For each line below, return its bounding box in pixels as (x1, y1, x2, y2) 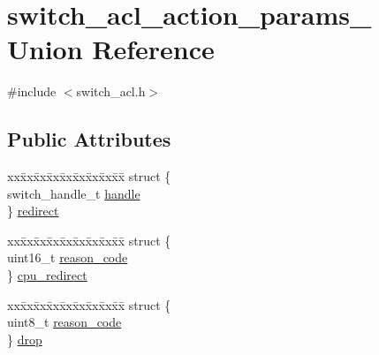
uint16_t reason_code (7, 248, 128, 267)
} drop (7, 329, 42, 348)
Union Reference (7, 31, 215, 67)
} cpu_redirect (7, 266, 87, 284)
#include (7, 82, 57, 101)
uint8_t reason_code (7, 313, 122, 331)
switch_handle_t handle (7, 184, 140, 202)
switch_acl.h (76, 82, 146, 101)
